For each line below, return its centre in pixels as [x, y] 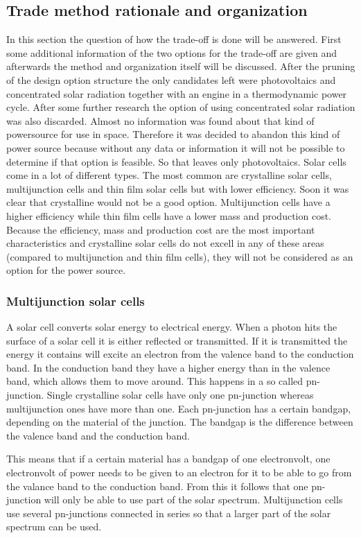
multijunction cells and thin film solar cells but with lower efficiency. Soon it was [178, 188]
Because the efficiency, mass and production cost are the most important [161, 229]
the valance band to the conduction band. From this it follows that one [157, 486]
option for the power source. [66, 270]
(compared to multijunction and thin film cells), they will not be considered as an [180, 256]
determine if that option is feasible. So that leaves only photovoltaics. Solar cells [176, 161]
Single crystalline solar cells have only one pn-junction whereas [180, 395]
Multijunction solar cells [76, 301]
